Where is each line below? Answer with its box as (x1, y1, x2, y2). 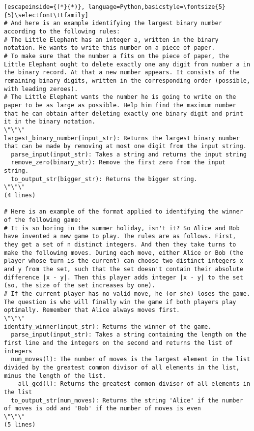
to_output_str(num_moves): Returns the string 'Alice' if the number (11, 397, 243, 404)
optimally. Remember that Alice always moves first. (4, 307, 180, 314)
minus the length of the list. (4, 372, 106, 379)
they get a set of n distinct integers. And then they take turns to (4, 241, 236, 248)
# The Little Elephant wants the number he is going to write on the (4, 93, 236, 101)
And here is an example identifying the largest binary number (11, 20, 222, 27)
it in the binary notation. (4, 118, 96, 125)
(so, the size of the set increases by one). (4, 282, 155, 289)
